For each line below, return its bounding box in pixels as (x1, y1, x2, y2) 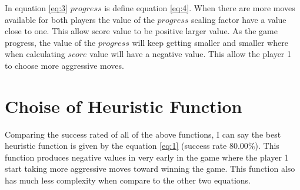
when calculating (5, 48, 65, 60)
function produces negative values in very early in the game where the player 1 (5, 151, 289, 163)
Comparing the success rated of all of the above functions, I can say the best (5, 128, 281, 140)
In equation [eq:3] (5, 2, 68, 14)
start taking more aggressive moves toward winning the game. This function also (5, 162, 295, 175)
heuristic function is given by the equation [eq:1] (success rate (5, 139, 227, 152)
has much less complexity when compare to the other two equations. (5, 174, 251, 186)
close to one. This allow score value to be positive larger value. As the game (5, 25, 278, 37)
